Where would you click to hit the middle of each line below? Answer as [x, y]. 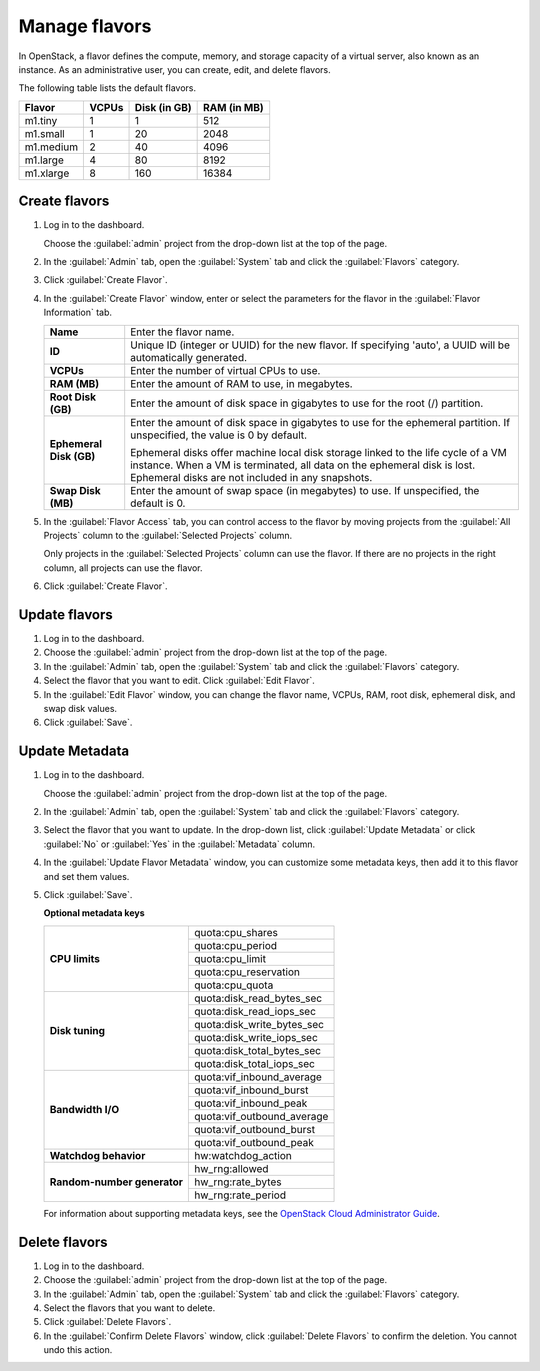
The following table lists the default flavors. [107, 88]
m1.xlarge [47, 173]
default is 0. [158, 503]
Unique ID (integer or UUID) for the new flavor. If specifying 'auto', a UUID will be [320, 345]
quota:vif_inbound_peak [251, 1103]
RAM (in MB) [233, 107]
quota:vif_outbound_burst [254, 1129]
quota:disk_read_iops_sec [255, 1011]
